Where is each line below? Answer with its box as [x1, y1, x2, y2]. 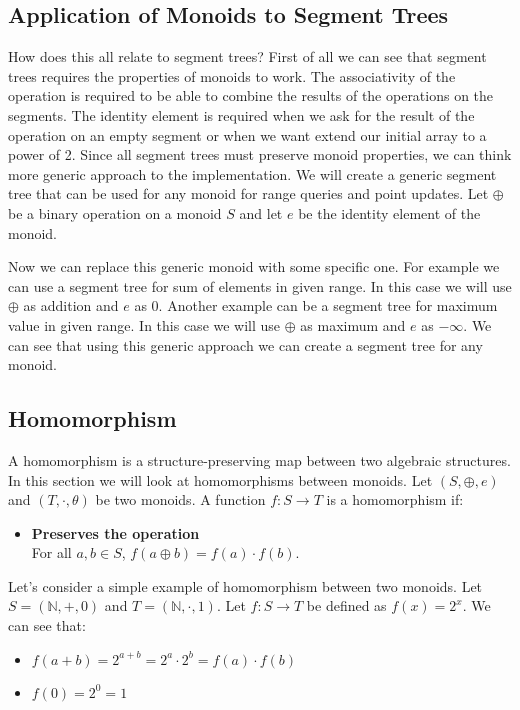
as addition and [23, 295, 119, 316]
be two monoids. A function [95, 489, 266, 510]
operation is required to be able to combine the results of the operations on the [8, 85, 494, 106]
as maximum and [300, 314, 406, 335]
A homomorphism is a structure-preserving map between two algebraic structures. [8, 449, 511, 470]
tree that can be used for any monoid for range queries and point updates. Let [8, 183, 489, 204]
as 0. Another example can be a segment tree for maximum [134, 295, 498, 316]
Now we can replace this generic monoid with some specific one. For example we [8, 256, 500, 277]
